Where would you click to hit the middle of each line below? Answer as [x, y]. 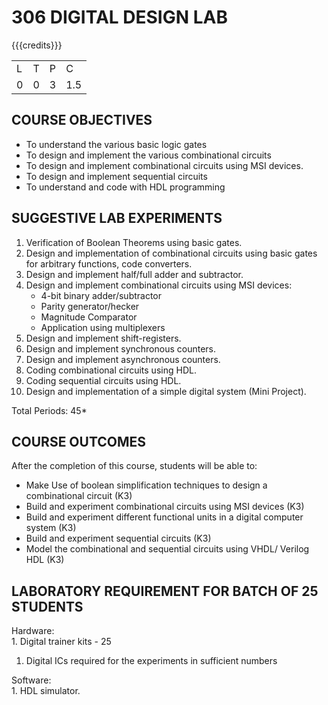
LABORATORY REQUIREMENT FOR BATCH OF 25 [165, 591]
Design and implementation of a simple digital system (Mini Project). [166, 391]
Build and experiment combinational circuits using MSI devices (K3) [165, 507]
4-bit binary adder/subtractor [101, 295]
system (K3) [51, 528]
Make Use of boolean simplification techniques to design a [146, 485]
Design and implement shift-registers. [103, 338]
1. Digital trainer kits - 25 [61, 642]
